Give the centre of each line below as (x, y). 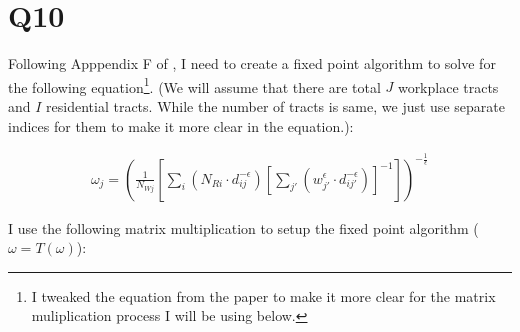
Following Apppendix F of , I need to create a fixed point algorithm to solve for (252, 63)
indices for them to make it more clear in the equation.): (181, 125)
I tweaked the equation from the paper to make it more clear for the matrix (263, 295)
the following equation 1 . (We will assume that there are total (194, 85)
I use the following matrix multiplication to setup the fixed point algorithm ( (243, 227)
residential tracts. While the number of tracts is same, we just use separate (275, 105)
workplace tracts (448, 86)
